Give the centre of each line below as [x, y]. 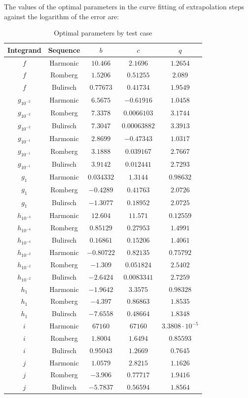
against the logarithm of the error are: [62, 16]
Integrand [24, 50]
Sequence [64, 50]
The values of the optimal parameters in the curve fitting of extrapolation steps [124, 6]
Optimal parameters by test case [103, 33]
